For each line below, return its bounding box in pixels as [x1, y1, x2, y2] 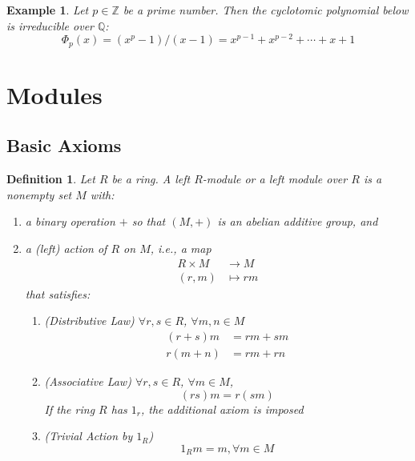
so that [131, 213, 166, 230]
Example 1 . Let [6, 2, 89, 18]
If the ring [44, 400, 95, 417]
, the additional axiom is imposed [141, 400, 304, 417]
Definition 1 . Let [6, 170, 95, 187]
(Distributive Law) [44, 312, 135, 329]
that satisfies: [25, 285, 91, 302]
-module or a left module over [202, 170, 348, 187]
